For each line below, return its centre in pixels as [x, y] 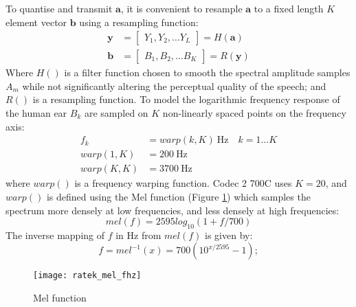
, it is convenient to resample [181, 8]
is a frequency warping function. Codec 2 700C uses [183, 183]
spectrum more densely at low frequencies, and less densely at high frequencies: [173, 210]
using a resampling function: [139, 22]
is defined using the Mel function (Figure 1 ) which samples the [178, 196]
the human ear [36, 113]
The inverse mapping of [55, 235]
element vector [36, 22]
